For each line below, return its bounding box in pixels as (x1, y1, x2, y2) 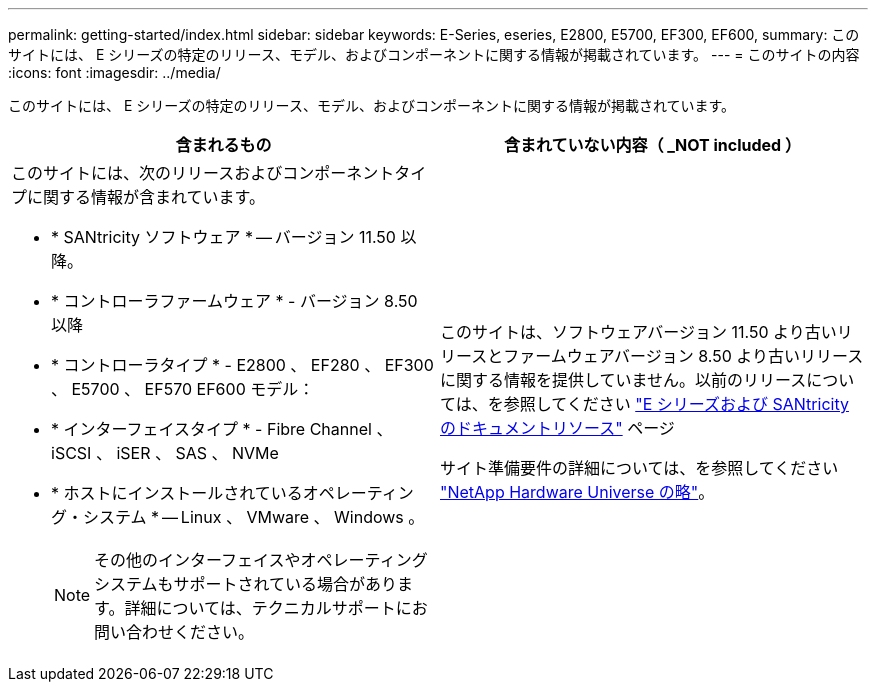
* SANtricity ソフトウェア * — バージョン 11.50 (51, 227, 396, 247)
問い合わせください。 (94, 622, 255, 642)
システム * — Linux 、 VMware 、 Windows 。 (83, 507, 425, 527)
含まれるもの (175, 135, 272, 155)
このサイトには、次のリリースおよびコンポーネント (11, 163, 395, 183)
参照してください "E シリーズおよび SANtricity (503, 394, 849, 414)
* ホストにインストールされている (51, 483, 303, 503)
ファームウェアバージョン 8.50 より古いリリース (503, 346, 864, 366)
